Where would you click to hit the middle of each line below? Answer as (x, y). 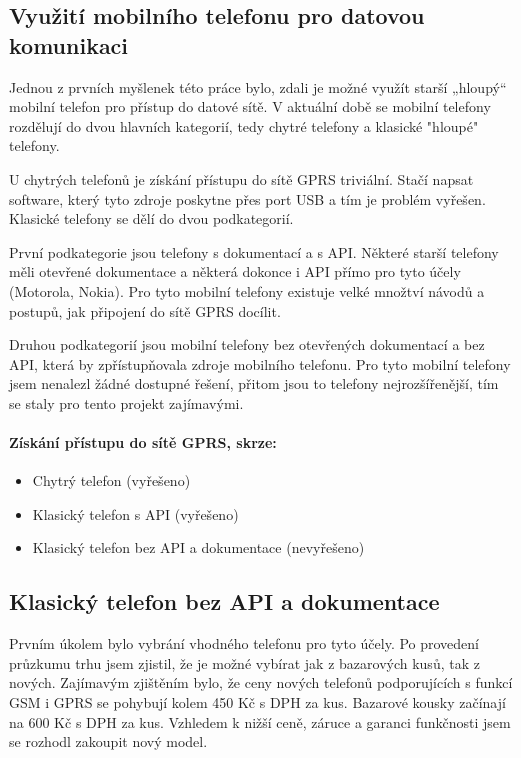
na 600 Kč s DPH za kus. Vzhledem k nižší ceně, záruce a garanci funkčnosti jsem (260, 721)
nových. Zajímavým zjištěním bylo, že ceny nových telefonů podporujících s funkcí (261, 682)
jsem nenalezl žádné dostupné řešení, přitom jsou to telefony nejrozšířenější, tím (254, 383)
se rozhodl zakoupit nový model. (108, 741)
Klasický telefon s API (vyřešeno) (135, 513)
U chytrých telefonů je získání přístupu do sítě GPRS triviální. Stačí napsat (241, 178)
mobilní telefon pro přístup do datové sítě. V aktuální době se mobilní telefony (250, 106)
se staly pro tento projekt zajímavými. (126, 402)
